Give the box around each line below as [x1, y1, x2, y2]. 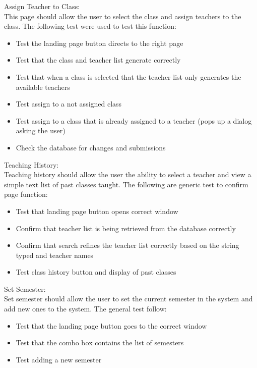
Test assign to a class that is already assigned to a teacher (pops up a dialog [16, 115, 252, 126]
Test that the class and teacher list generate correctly [16, 55, 181, 65]
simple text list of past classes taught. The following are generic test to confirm [4, 179, 248, 189]
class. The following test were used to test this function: [4, 21, 176, 31]
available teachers [16, 81, 70, 92]
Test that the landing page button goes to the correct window [16, 320, 207, 331]
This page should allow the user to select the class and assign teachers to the [4, 11, 241, 21]
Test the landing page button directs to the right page [16, 37, 183, 48]
